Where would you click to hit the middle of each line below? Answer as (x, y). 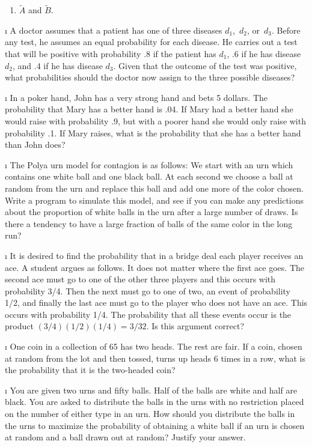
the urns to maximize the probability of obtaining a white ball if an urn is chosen (155, 425)
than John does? (35, 144)
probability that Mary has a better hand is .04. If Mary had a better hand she (149, 109)
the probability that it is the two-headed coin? (90, 370)
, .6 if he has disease (264, 53)
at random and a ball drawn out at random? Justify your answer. (125, 437)
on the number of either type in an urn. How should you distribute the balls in (150, 414)
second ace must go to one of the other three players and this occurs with (140, 279)
